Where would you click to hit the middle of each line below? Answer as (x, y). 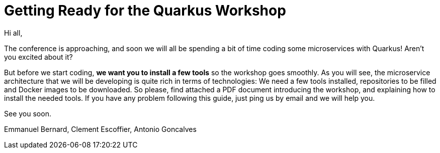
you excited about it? (38, 57)
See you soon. (28, 113)
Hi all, (13, 33)
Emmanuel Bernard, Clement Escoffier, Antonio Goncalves (100, 129)
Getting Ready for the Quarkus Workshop (145, 11)
